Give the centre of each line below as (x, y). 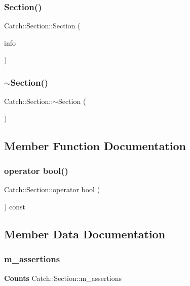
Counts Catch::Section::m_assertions (63, 278)
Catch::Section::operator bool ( (52, 189)
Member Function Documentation (95, 145)
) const (15, 206)
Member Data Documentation (85, 234)
